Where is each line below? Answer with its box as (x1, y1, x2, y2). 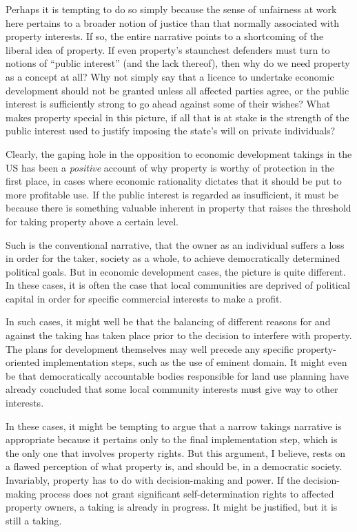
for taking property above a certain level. (6, 214, 179, 228)
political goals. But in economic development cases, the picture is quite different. (6, 264, 346, 278)
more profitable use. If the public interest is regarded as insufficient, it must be (6, 187, 338, 201)
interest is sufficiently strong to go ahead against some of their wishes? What (6, 96, 331, 111)
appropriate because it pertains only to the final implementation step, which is (6, 432, 338, 447)
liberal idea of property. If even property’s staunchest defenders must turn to (6, 42, 330, 57)
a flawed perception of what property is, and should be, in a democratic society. (6, 459, 343, 473)
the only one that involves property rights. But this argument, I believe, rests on (6, 445, 346, 460)
